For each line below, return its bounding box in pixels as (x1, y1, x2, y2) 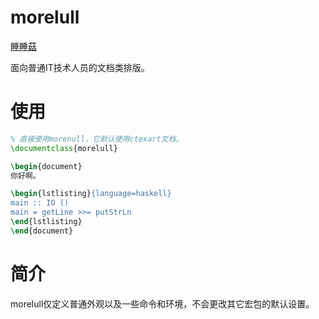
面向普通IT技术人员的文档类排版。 (10, 61, 150, 73)
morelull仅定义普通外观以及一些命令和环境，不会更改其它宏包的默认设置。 (10, 297, 315, 310)
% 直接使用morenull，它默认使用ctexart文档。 (10, 134, 184, 144)
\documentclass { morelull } (10, 143, 118, 153)
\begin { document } (10, 161, 83, 171)
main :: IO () (10, 198, 70, 208)
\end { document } (10, 226, 74, 236)
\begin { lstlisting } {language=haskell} (10, 189, 172, 199)
